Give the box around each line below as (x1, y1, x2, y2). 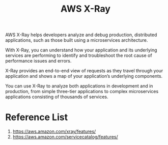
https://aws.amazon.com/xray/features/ (12, 128, 96, 135)
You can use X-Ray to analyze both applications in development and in (5, 83, 153, 89)
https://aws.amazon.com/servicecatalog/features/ (12, 134, 118, 140)
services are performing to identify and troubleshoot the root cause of (5, 52, 152, 59)
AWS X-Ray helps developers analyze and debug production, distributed (5, 32, 157, 38)
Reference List (5, 111, 68, 123)
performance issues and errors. (5, 58, 72, 64)
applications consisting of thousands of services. (5, 94, 108, 100)
